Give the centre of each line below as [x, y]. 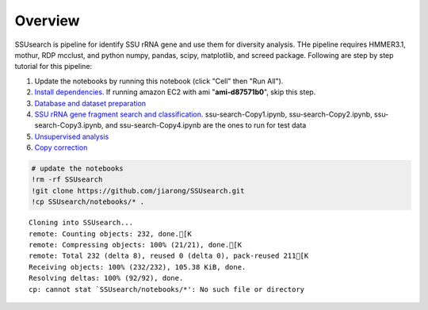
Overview [47, 21]
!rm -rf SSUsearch [67, 180]
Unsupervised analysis [72, 136]
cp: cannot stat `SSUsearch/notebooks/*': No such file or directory [167, 289]
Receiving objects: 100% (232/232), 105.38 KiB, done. [138, 267]
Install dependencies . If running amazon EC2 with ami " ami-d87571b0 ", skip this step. [175, 92]
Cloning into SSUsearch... [81, 223]
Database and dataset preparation [90, 103]
